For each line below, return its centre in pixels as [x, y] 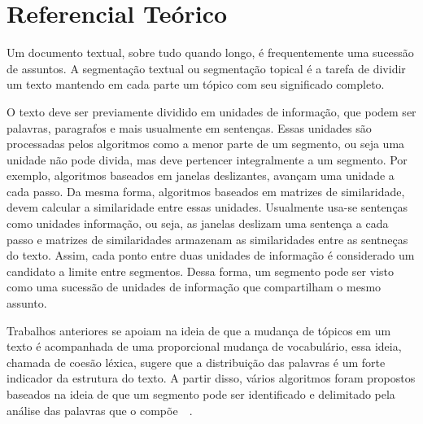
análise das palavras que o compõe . [100, 410]
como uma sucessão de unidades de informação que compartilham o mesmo [194, 287]
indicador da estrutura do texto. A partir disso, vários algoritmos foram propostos [211, 378]
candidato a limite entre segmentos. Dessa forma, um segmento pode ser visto [200, 271]
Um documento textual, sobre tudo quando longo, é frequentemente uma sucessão [210, 52]
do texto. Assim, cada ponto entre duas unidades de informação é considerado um [211, 255]
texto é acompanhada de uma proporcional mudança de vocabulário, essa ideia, [204, 346]
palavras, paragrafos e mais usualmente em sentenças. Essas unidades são [189, 127]
